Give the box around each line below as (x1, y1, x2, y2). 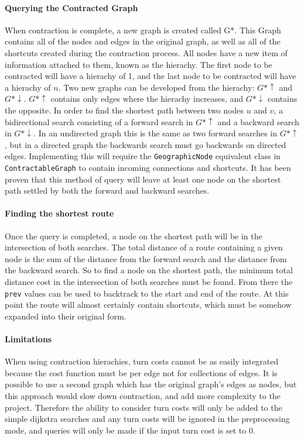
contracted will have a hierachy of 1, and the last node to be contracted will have (5, 70, 296, 82)
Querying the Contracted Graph (5, 1, 138, 13)
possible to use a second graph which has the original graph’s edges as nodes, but (5, 378, 297, 390)
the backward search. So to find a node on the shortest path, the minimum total (5, 264, 293, 276)
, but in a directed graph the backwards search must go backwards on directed (5, 138, 286, 150)
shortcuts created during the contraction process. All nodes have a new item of (5, 46, 288, 59)
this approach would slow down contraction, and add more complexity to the (5, 390, 281, 402)
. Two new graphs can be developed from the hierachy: (58, 81, 255, 93)
